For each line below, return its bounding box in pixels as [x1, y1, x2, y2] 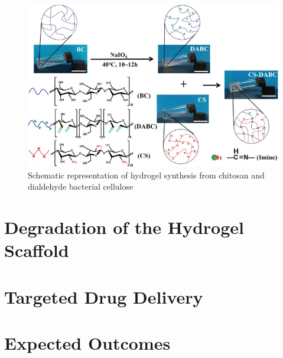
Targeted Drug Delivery [4, 284, 203, 308]
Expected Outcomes [4, 331, 171, 355]
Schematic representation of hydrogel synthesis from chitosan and [28, 168, 265, 181]
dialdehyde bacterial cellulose [28, 180, 134, 193]
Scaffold [4, 238, 69, 262]
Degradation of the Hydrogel [4, 215, 244, 239]
